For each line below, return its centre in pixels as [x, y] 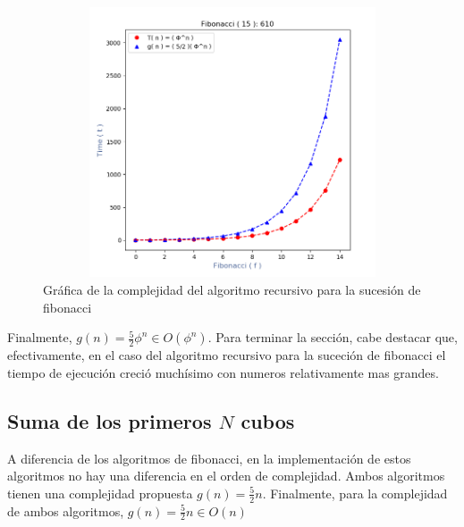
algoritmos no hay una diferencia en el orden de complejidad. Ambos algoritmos [226, 476]
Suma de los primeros [110, 420]
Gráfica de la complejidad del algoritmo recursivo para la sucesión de [232, 289]
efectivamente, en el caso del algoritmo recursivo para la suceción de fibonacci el [227, 355]
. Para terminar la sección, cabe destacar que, [333, 337]
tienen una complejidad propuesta [100, 493]
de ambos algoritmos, [66, 510]
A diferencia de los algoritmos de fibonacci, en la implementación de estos [209, 458]
